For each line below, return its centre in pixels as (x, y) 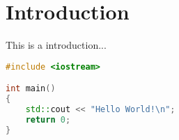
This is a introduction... (56, 45)
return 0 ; (48, 119)
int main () (31, 89)
